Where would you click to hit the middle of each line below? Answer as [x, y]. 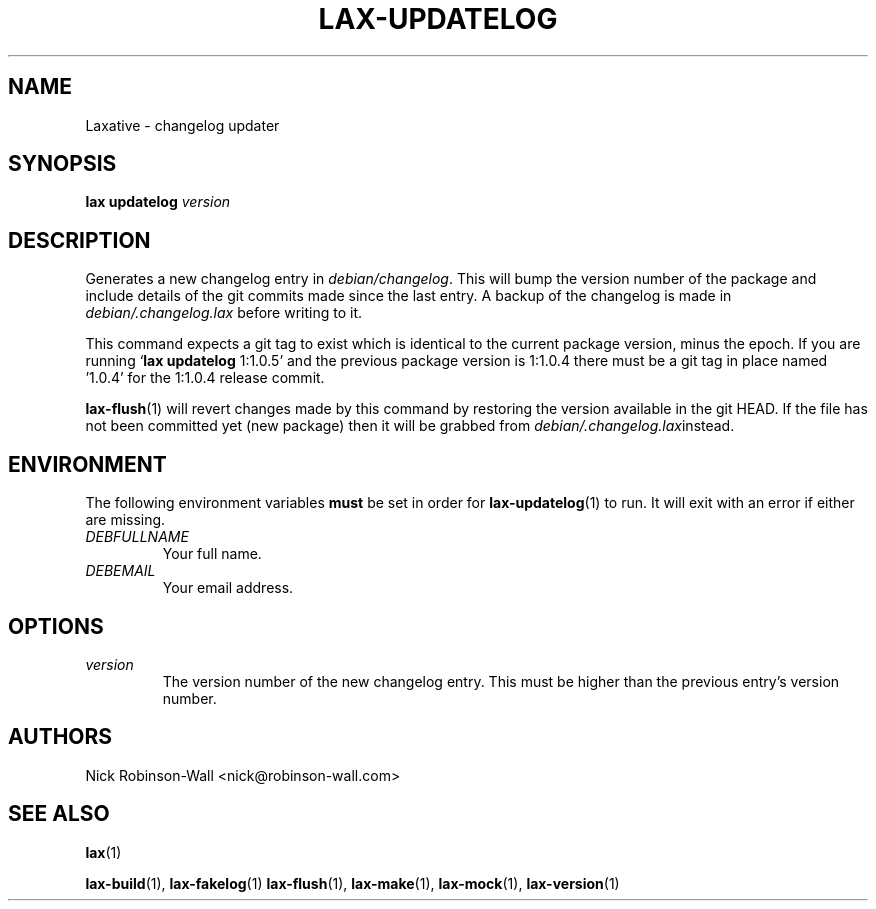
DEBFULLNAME [137, 537]
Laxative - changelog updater [182, 125]
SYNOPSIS [62, 164]
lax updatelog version [158, 202]
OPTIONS [56, 626]
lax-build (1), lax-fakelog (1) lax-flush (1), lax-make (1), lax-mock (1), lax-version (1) [352, 883]
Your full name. [212, 554]
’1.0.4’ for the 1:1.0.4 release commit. [205, 378]
